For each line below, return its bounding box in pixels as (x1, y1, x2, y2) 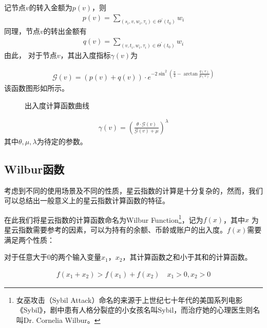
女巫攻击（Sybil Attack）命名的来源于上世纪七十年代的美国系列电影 (16, 294, 243, 305)
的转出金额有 (43, 26, 87, 36)
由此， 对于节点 (4, 49, 57, 60)
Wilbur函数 (4, 161, 65, 177)
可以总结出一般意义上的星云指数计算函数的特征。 (4, 195, 169, 206)
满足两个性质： (4, 234, 54, 245)
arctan (183, 71, 198, 76)
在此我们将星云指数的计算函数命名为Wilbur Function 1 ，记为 (4, 213, 203, 225)
